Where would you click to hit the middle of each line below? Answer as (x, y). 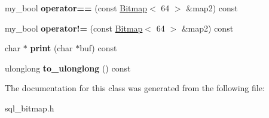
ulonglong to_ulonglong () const (68, 68)
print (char (51, 48)
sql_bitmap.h (30, 108)
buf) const (98, 48)
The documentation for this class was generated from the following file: (135, 88)
